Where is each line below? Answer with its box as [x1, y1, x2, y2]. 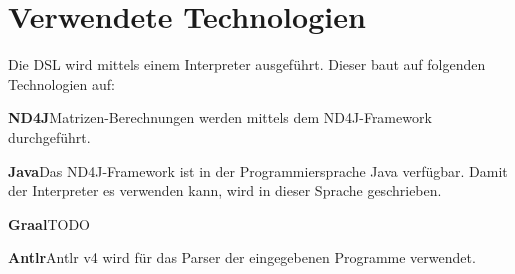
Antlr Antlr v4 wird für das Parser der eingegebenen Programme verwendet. [8, 247, 476, 268]
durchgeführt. [8, 126, 91, 147]
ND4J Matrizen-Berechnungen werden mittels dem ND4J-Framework [8, 107, 432, 128]
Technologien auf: [8, 73, 115, 94]
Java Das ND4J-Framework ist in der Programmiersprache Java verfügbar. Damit [8, 160, 508, 181]
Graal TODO [8, 213, 91, 234]
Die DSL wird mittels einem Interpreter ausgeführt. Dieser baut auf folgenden [8, 54, 486, 75]
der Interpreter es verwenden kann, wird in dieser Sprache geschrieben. [8, 180, 442, 201]
